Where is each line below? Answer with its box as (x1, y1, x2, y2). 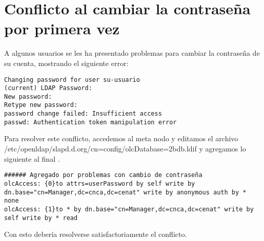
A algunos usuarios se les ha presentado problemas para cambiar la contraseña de (4, 48, 260, 58)
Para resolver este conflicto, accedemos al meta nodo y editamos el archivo (4, 133, 238, 144)
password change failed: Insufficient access (4, 110, 162, 118)
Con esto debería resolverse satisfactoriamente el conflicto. (4, 229, 187, 239)
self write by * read (4, 214, 78, 222)
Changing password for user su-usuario (4, 76, 140, 83)
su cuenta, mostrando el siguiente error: (4, 57, 129, 68)
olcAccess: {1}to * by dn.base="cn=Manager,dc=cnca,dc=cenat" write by (4, 205, 254, 213)
